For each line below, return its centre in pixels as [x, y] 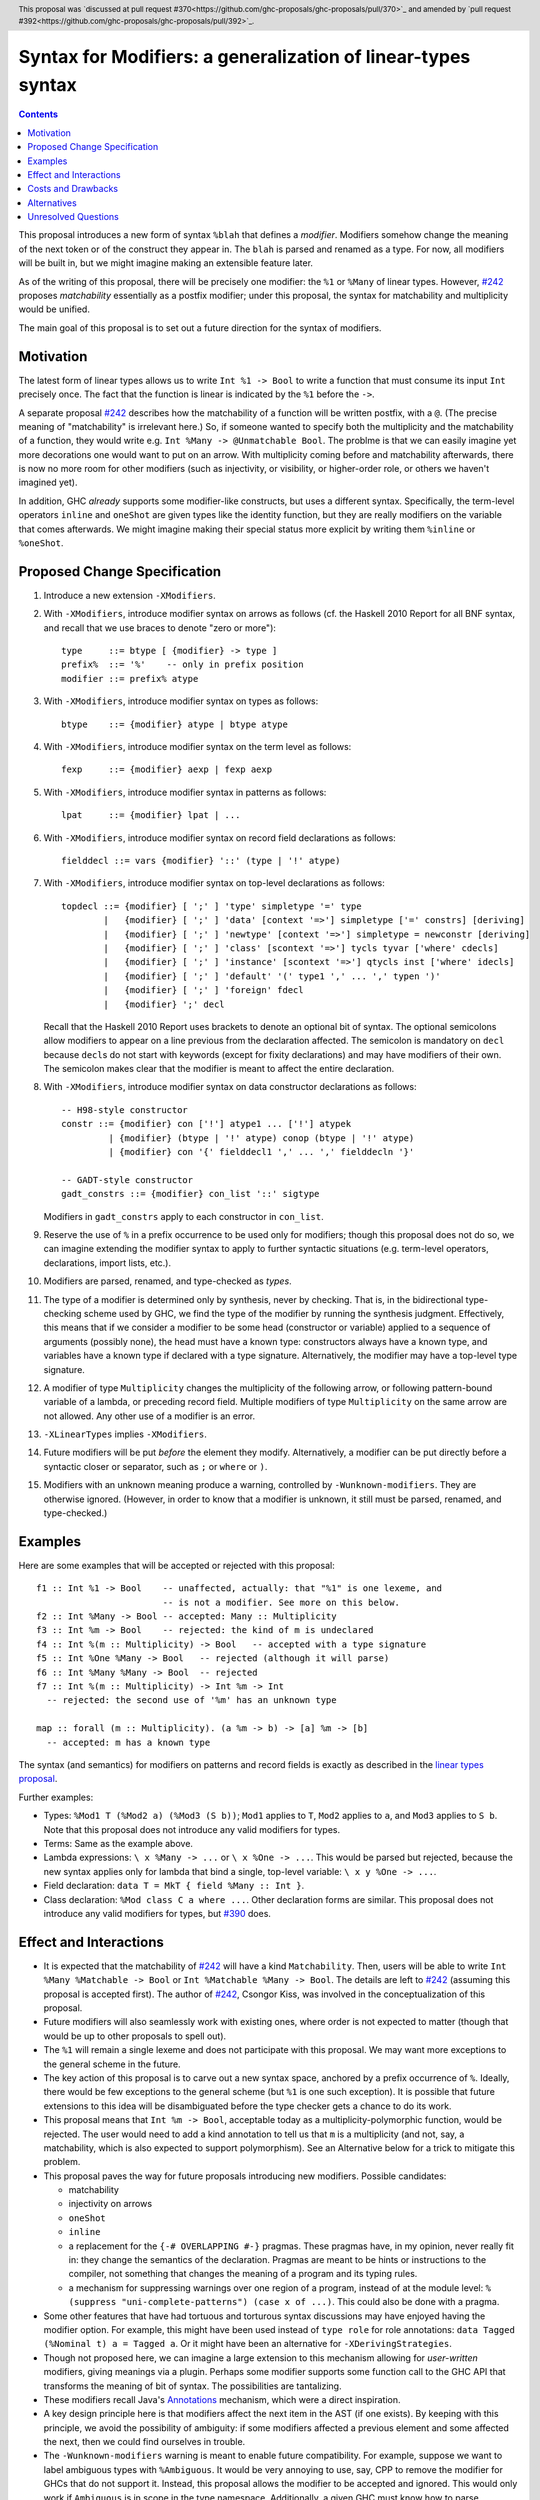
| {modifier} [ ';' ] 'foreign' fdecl [203, 990]
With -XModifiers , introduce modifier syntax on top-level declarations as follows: [214, 883]
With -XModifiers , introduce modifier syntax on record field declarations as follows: [220, 837]
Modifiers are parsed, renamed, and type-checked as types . [167, 1281]
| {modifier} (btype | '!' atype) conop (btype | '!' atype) [261, 1138]
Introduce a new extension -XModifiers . [130, 595]
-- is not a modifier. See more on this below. [281, 1602]
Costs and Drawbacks [73, 189]
